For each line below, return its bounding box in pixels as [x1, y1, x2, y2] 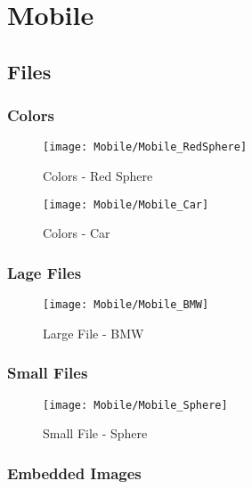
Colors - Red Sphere [43, 167, 153, 185]
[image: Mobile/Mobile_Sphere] [43, 398, 228, 412]
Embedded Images [7, 461, 142, 484]
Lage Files [7, 261, 82, 283]
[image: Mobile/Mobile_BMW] [43, 298, 209, 312]
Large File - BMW [43, 323, 144, 342]
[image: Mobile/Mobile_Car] [43, 198, 209, 211]
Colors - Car [43, 224, 110, 242]
